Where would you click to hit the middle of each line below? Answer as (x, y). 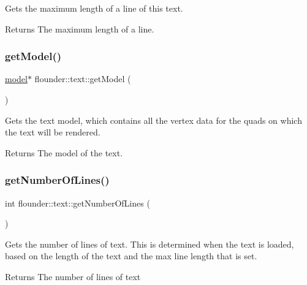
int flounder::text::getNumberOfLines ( (78, 203)
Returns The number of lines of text (73, 276)
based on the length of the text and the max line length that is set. (131, 256)
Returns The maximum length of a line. (80, 28)
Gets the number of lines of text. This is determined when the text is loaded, (150, 244)
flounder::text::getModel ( (83, 79)
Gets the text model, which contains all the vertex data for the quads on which (153, 120)
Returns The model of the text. (64, 152)
